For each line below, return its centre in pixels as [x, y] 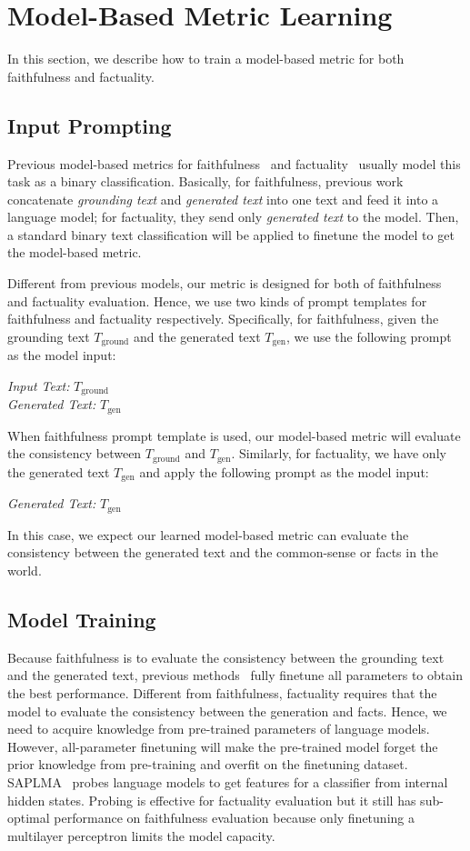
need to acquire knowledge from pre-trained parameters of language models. [219, 729]
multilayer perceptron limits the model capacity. [141, 835]
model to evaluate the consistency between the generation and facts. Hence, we [227, 711]
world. [25, 570]
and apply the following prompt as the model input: [284, 471]
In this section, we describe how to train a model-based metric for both [206, 59]
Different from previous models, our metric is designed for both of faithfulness [225, 283]
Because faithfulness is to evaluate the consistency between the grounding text [226, 657]
